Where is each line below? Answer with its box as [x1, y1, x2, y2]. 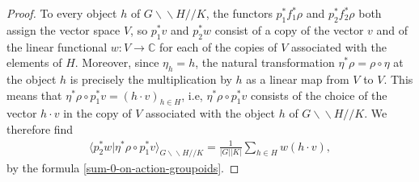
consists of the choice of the [250, 86, 387, 103]
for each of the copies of [159, 38, 277, 55]
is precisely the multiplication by [70, 70, 232, 87]
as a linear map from [246, 70, 349, 87]
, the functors [205, 5, 273, 21]
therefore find [6, 120, 74, 137]
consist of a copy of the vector [214, 21, 364, 38]
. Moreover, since [74, 54, 159, 71]
